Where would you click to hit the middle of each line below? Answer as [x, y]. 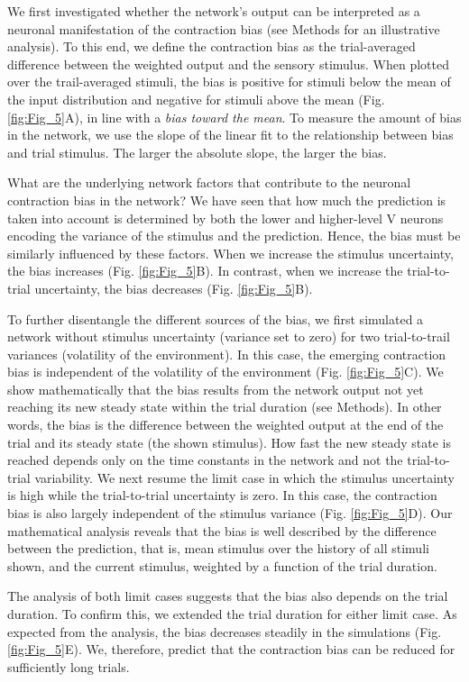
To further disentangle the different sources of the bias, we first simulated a [216, 318]
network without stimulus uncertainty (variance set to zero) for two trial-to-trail [229, 336]
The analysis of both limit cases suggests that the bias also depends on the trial [228, 596]
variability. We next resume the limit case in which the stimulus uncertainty [244, 477]
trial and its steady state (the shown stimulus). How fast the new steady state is [229, 442]
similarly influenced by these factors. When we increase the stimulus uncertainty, [230, 253]
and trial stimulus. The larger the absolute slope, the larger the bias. [197, 152]
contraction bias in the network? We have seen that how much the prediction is [227, 200]
